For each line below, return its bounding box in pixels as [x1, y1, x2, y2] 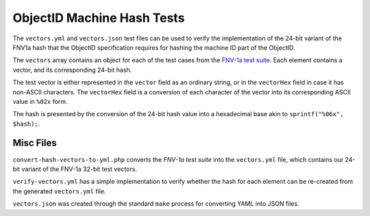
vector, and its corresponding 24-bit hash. [12, 66, 132, 74]
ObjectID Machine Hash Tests [12, 10, 185, 25]
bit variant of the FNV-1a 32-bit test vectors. [12, 165, 137, 173]
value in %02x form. [12, 97, 68, 105]
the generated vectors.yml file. [12, 187, 106, 195]
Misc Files [12, 137, 58, 149]
